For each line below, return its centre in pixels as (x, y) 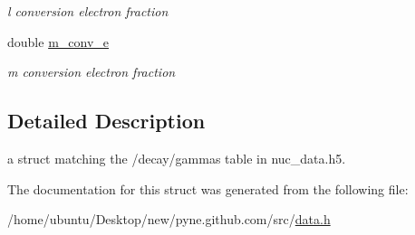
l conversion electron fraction (88, 11)
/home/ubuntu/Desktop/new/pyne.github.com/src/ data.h (169, 219)
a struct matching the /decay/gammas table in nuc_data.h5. (177, 158)
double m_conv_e (58, 41)
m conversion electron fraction (92, 72)
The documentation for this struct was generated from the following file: (208, 188)
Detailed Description (106, 121)
